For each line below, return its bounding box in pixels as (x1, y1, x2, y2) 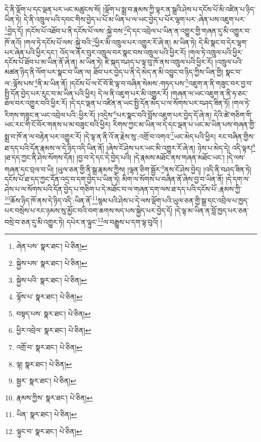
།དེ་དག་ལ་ (225, 174, 250, 184)
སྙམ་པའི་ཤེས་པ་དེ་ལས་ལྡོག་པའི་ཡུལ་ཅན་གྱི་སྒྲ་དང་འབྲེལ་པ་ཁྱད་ (98, 195, 249, 205)
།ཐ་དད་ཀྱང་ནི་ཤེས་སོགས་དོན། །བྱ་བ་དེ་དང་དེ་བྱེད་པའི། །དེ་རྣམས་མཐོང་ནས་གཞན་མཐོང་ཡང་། (5, 152, 225, 163)
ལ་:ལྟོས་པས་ (5, 78, 35, 89)
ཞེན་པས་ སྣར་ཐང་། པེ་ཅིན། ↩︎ (16, 241, 88, 251)
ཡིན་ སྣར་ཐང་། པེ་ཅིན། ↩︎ (16, 409, 77, 419)
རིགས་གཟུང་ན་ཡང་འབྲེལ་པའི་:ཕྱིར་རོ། (5, 109, 95, 120)
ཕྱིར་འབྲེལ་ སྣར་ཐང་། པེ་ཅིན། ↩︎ (16, 325, 91, 335)
